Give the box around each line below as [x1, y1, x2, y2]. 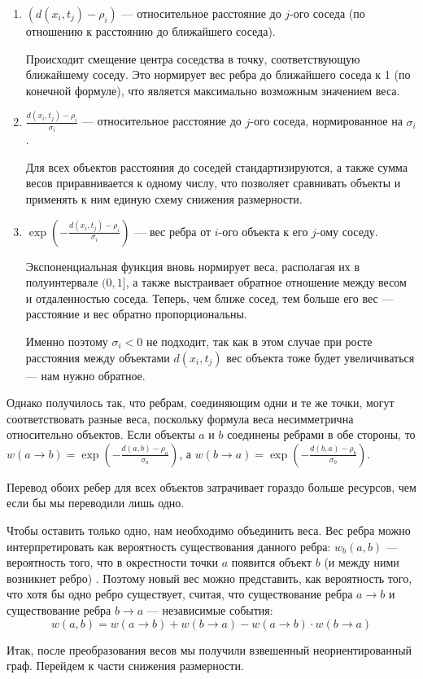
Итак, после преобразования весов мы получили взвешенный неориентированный [7, 641, 412, 658]
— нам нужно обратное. [25, 366, 146, 383]
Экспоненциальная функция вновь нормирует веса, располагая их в [25, 257, 360, 274]
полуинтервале [25, 274, 98, 291]
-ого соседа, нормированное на [250, 112, 403, 129]
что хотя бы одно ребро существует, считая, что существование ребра [7, 585, 353, 602]
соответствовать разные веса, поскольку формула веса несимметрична [7, 410, 354, 427]
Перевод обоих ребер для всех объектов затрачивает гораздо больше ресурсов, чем [7, 478, 416, 495]
